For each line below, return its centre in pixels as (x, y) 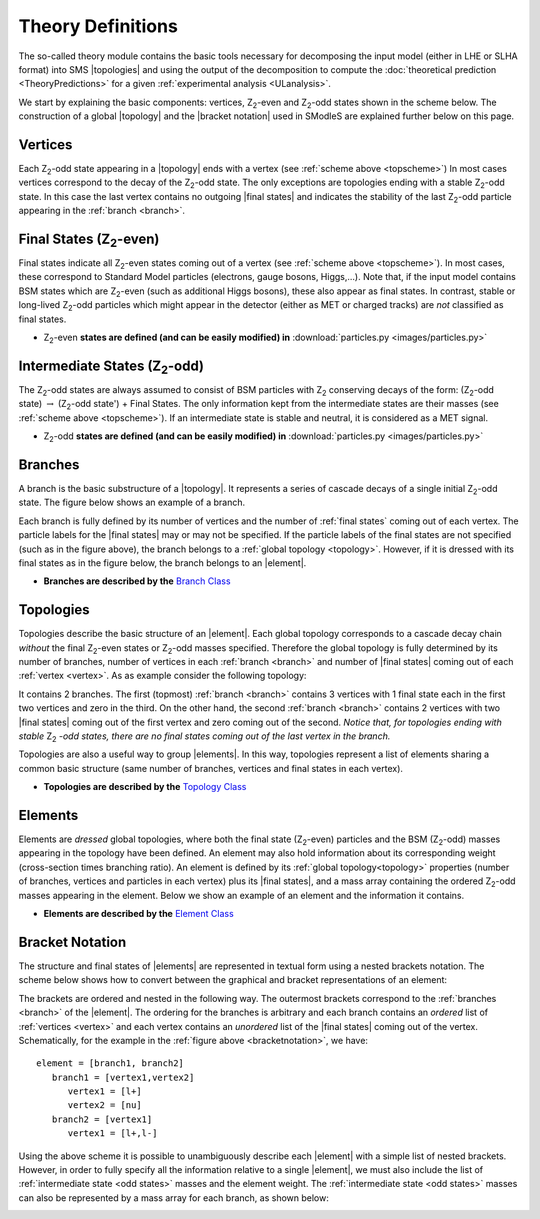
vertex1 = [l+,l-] (112, 1133)
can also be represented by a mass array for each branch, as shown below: (173, 1197)
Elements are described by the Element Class (138, 914)
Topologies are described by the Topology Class (145, 787)
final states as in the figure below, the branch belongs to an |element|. (162, 562)
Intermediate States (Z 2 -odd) (111, 367)
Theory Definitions (98, 26)
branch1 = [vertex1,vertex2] (123, 1077)
